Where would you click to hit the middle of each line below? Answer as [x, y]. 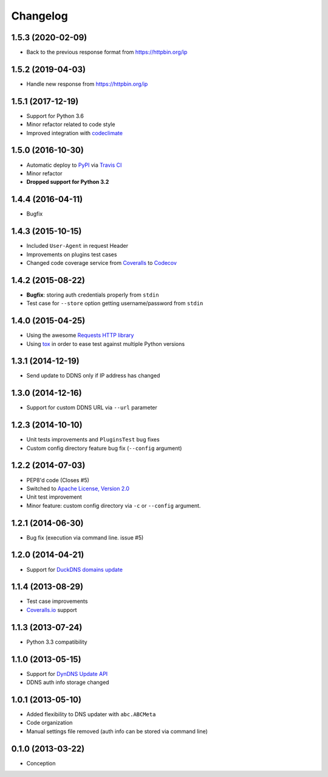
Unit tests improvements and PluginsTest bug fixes [93, 440]
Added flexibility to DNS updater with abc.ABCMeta [91, 714]
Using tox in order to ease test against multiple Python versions [106, 343]
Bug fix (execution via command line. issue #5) [85, 537]
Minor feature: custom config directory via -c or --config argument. [114, 505]
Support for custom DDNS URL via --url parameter [92, 407]
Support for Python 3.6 [55, 116]
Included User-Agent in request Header [77, 246]
